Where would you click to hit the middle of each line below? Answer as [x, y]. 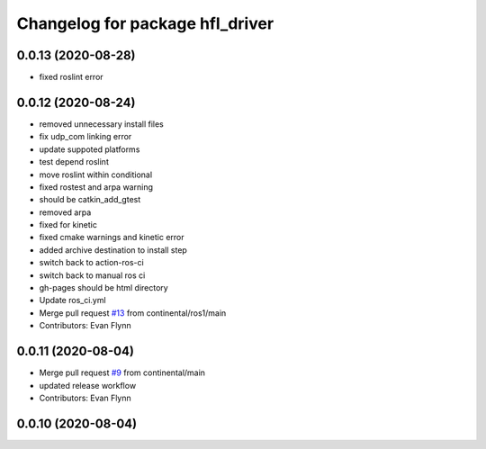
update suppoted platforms [90, 149]
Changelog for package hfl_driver [145, 23]
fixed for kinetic [68, 225]
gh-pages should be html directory [103, 288]
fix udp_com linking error [85, 137]
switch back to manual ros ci [92, 275]
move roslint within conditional [96, 175]
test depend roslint [74, 162]
